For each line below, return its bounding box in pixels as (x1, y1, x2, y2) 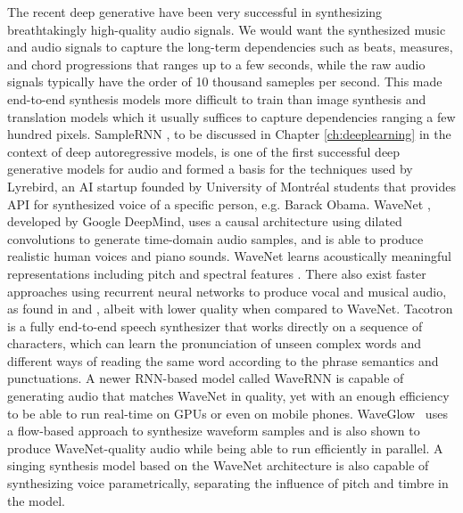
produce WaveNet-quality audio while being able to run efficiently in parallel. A (7, 438, 443, 457)
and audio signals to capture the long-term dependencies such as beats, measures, (7, 37, 453, 56)
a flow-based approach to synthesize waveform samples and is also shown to (7, 421, 420, 440)
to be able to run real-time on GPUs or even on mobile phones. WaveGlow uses (7, 403, 448, 422)
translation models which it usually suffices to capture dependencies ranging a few (7, 107, 456, 126)
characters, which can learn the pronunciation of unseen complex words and (7, 334, 421, 353)
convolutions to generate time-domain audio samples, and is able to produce (7, 229, 424, 248)
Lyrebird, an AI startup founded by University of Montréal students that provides (7, 176, 456, 195)
